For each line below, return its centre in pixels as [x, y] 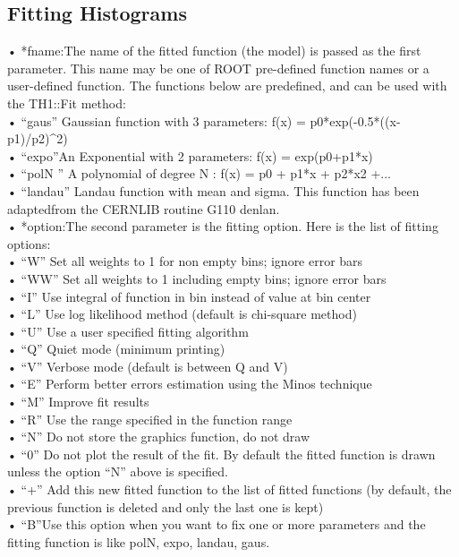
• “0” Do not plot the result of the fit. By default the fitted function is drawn [221, 454]
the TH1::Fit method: [67, 103]
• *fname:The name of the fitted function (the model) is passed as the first [214, 51]
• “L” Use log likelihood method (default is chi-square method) [182, 314]
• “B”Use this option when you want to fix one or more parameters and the [217, 524]
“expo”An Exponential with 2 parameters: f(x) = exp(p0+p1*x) [197, 155]
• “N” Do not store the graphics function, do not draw [159, 437]
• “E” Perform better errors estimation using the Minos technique [190, 384]
